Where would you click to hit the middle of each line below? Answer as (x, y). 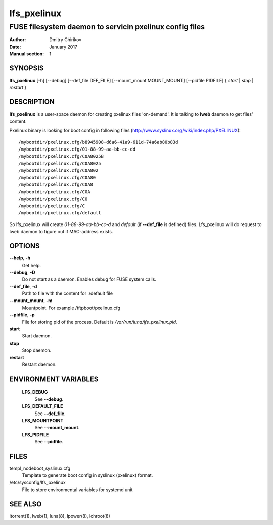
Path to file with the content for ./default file (67, 293)
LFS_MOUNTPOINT (43, 420)
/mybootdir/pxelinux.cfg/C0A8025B (61, 156)
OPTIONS (25, 246)
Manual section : (27, 54)
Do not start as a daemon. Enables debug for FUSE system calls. (89, 279)
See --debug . (49, 399)
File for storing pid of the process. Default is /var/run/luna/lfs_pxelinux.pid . (100, 322)
